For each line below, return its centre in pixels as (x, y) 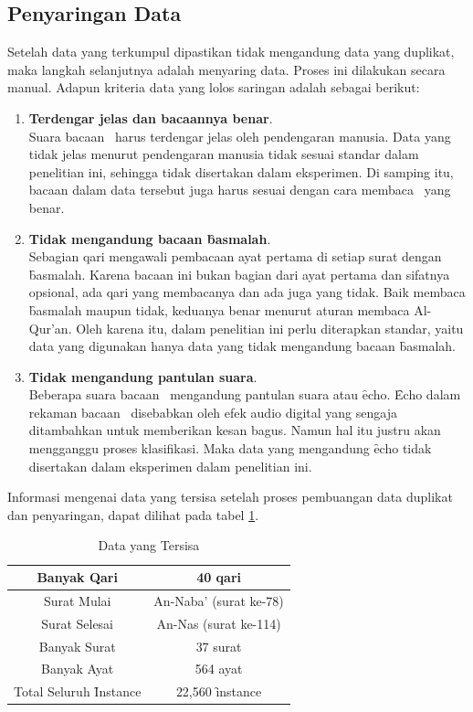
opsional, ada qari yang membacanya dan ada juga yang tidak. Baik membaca (247, 292)
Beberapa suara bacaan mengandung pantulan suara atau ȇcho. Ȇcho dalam (245, 394)
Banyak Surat (77, 646)
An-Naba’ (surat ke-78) (219, 600)
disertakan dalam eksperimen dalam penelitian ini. (170, 466)
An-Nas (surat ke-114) (219, 623)
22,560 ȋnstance (219, 691)
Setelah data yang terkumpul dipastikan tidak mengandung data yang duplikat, (231, 52)
